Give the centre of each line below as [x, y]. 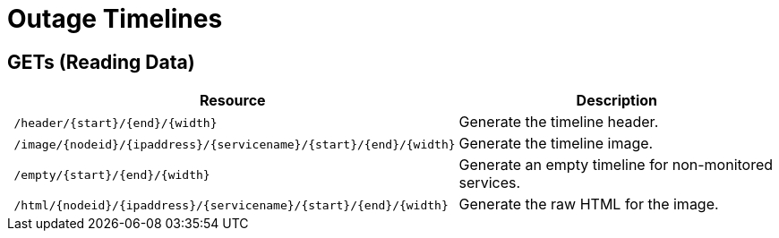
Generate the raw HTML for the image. [589, 204]
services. [490, 183]
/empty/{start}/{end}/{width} [112, 175]
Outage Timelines [115, 19]
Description [617, 101]
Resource [232, 101]
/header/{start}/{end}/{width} [116, 123]
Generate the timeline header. [559, 122]
